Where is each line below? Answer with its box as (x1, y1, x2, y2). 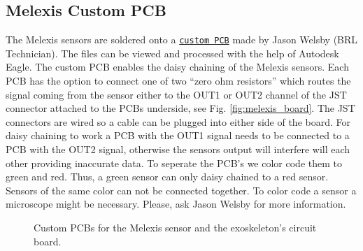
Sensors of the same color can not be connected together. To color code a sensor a (6, 182, 357, 197)
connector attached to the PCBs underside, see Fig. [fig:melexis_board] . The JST (6, 101, 355, 115)
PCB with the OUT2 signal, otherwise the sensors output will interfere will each (6, 142, 350, 157)
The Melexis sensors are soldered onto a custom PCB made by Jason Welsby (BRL (6, 32, 358, 47)
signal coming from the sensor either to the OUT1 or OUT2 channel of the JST (6, 87, 347, 101)
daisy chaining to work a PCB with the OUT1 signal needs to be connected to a (6, 128, 350, 143)
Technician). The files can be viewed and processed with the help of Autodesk (6, 45, 339, 60)
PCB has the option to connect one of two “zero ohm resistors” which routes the (6, 73, 351, 88)
